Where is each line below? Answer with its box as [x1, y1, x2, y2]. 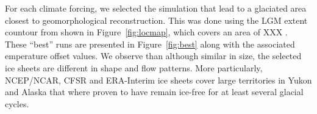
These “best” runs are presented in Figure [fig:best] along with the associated [5, 37, 295, 50]
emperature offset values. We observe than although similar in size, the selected [5, 49, 302, 62]
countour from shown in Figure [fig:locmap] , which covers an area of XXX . [5, 26, 288, 38]
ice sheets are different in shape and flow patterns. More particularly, [5, 61, 263, 74]
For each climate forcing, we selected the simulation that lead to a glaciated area [5, 2, 307, 14]
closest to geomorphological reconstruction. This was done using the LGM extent [5, 13, 308, 26]
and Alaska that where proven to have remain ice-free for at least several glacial [5, 85, 304, 98]
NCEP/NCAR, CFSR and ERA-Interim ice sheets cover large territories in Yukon [5, 73, 312, 86]
